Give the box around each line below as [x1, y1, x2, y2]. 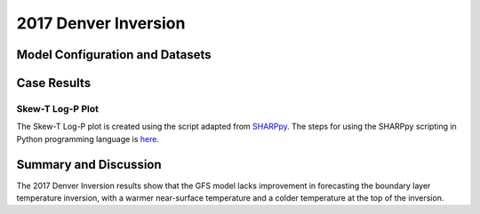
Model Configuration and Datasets [16, 47, 212, 62]
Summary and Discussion [16, 156, 162, 172]
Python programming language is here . [16, 133, 160, 144]
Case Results [16, 75, 92, 91]
